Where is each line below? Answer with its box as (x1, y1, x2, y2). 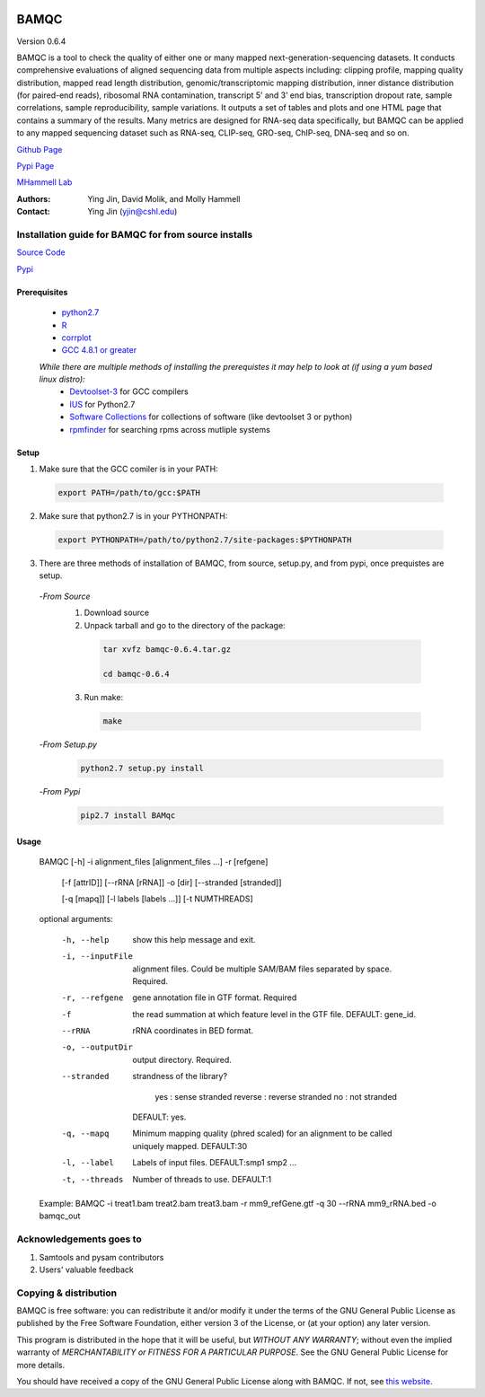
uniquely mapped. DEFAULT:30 (132, 1140, 248, 1151)
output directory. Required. (132, 1054, 233, 1065)
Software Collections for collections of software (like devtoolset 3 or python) (69, 411, 353, 422)
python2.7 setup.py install (80, 763, 204, 774)
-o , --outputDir (61, 1042, 134, 1052)
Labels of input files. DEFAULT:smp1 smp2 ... (132, 1157, 296, 1168)
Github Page (16, 144, 63, 154)
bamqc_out (39, 1210, 81, 1221)
